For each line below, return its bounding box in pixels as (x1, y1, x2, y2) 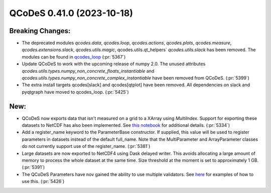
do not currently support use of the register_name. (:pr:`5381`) (22, 143, 151, 149)
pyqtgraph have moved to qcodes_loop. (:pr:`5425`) (22, 89, 129, 95)
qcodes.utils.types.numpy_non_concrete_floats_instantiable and (22, 68, 155, 74)
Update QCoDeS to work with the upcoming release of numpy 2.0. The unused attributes (22, 61, 206, 67)
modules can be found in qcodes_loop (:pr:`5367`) (22, 54, 126, 60)
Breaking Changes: (9, 27, 71, 35)
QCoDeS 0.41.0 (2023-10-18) (9, 8, 133, 19)
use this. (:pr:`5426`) (22, 178, 65, 184)
